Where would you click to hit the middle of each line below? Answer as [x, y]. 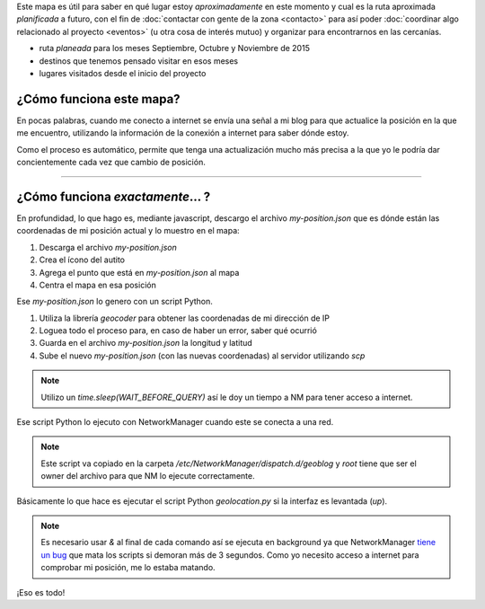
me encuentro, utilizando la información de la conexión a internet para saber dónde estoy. [183, 133]
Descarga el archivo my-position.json [108, 247]
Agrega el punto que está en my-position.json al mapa [139, 272]
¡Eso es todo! [41, 592]
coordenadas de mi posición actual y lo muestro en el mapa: [128, 231]
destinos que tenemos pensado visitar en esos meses [138, 61]
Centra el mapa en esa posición [97, 285]
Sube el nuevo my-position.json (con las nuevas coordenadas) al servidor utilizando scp [202, 356]
